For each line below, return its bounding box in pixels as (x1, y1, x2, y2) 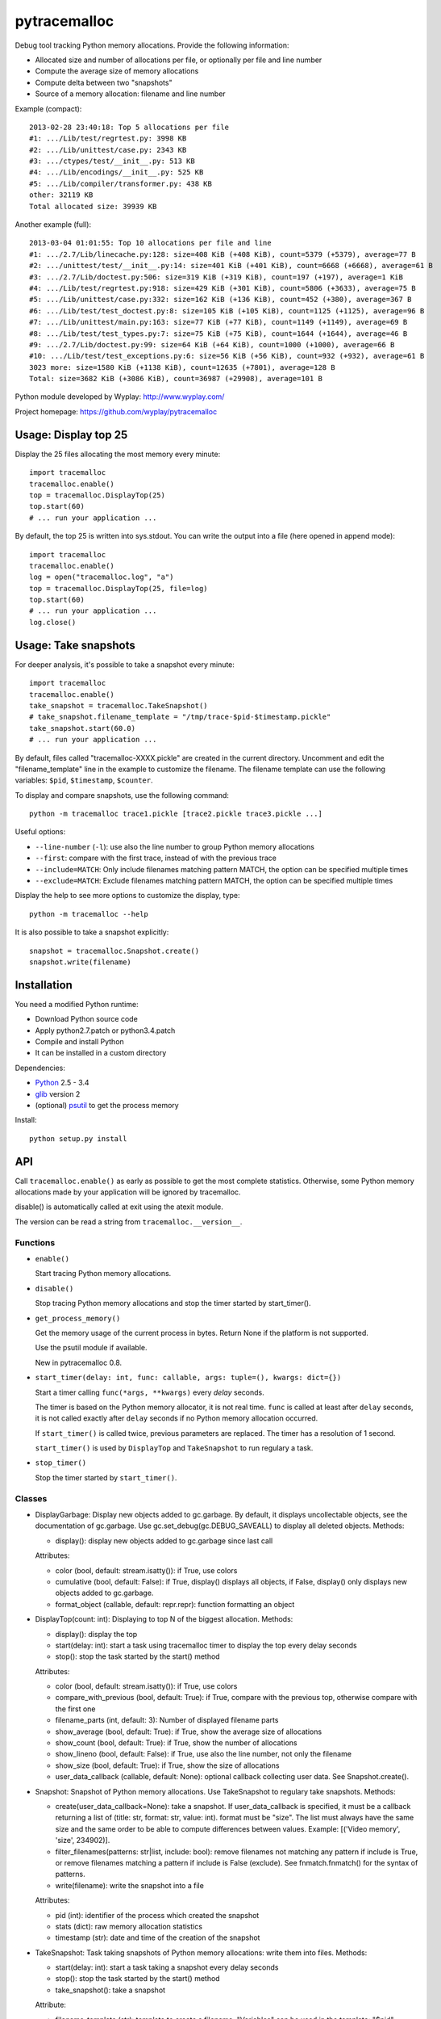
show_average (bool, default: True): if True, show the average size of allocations (55, 1727, 322, 1736)
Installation (15, 978, 73, 992)
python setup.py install (29, 1134, 127, 1143)
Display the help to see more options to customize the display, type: (15, 891, 240, 900)
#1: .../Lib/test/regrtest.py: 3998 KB (29, 134, 187, 143)
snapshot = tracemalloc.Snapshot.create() (29, 946, 200, 955)
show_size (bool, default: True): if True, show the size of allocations (55, 1761, 280, 1770)
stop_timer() (35, 1459, 87, 1467)
